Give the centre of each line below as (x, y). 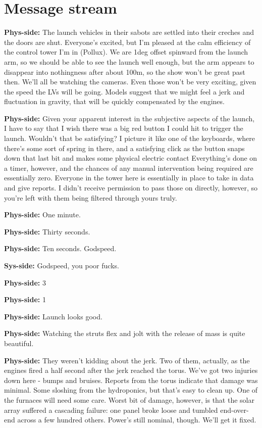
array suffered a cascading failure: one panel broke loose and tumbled (111, 410)
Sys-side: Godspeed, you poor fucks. (62, 265)
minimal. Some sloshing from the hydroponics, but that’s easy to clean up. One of (131, 390)
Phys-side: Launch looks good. (53, 316)
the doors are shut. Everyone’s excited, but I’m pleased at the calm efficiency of (127, 42)
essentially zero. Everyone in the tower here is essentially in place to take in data (129, 178)
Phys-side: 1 (25, 299)
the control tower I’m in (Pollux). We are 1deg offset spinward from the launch (126, 52)
